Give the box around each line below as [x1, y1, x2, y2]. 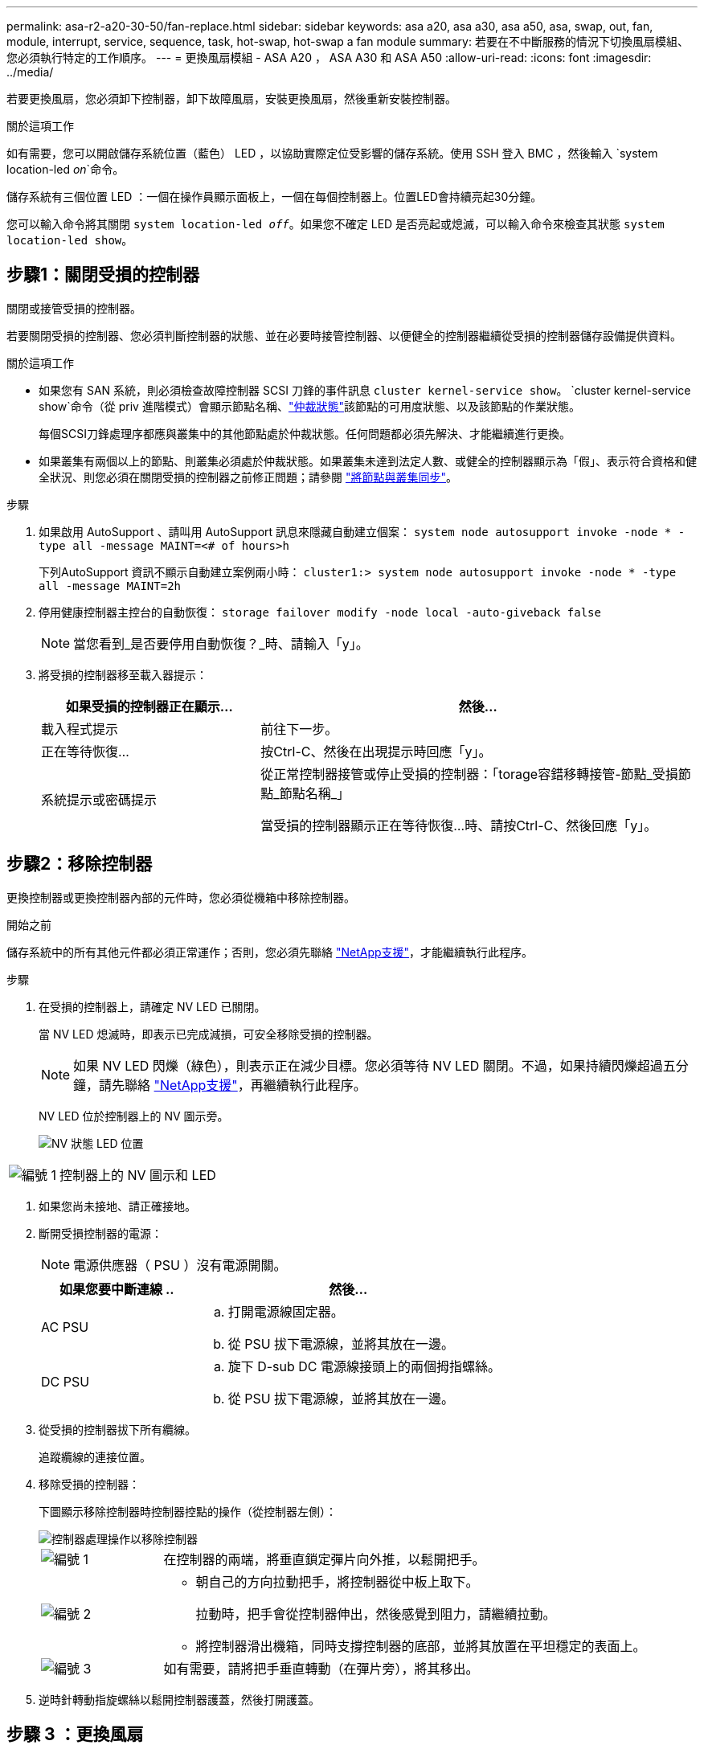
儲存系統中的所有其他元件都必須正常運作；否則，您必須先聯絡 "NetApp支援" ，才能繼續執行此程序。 [6, 944, 534, 959]
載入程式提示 [41, 720, 119, 737]
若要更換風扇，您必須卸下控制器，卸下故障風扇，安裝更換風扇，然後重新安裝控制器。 [6, 92, 456, 105]
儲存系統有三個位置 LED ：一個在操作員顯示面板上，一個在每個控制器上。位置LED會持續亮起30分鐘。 [6, 190, 542, 203]
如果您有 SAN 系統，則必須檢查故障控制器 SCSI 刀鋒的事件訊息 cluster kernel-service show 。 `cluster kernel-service [39, 383, 691, 397]
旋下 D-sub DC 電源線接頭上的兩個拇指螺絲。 [227, 1358, 501, 1374]
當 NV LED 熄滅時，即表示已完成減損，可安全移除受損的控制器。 [39, 1026, 379, 1041]
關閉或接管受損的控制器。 [6, 301, 141, 315]
